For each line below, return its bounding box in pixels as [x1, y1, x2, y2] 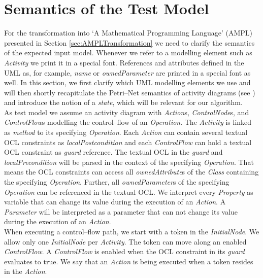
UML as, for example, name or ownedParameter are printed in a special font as [4, 67, 251, 78]
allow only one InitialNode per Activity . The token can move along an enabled [4, 236, 247, 247]
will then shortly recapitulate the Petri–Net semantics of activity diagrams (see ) [4, 87, 255, 97]
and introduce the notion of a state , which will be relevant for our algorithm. [4, 97, 243, 108]
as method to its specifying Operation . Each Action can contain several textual [4, 127, 248, 137]
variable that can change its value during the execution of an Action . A [4, 196, 226, 207]
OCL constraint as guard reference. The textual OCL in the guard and [4, 147, 223, 157]
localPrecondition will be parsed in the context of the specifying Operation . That [4, 156, 254, 167]
